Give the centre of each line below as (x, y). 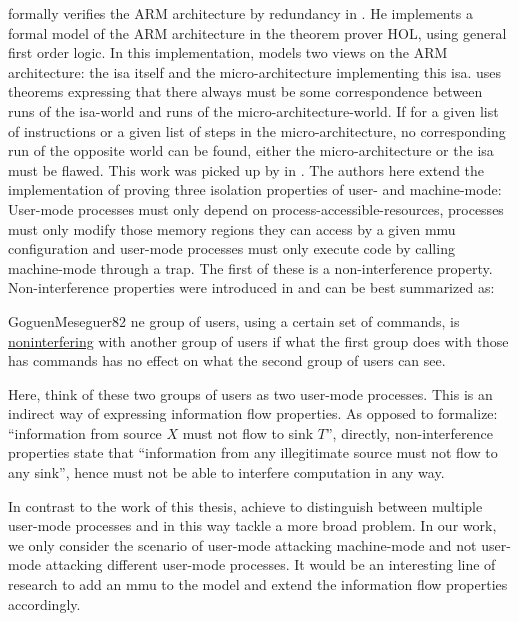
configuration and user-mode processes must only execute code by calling (231, 248)
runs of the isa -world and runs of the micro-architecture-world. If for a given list (253, 110)
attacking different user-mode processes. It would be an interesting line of (270, 564)
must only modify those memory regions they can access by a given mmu (232, 228)
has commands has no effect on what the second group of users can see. (227, 360)
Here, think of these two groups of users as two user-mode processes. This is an (250, 393)
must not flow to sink (248, 432)
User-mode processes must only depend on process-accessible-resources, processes (256, 208)
